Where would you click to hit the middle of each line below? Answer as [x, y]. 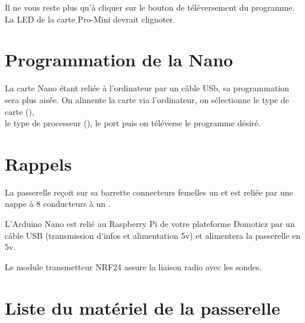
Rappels [38, 163]
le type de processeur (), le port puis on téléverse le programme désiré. [133, 123]
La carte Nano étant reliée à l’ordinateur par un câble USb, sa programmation [147, 88]
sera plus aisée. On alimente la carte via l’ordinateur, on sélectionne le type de [147, 99]
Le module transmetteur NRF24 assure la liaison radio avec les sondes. [133, 266]
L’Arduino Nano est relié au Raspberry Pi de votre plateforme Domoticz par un [150, 223]
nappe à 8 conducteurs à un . [58, 204]
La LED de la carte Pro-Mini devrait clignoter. [90, 19]
